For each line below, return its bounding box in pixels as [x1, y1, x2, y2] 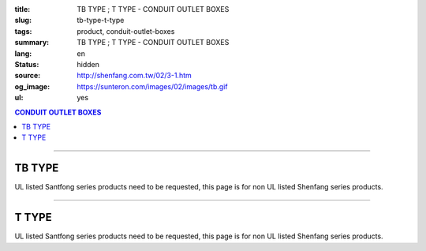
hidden [77, 59, 100, 69]
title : [14, 5, 31, 13]
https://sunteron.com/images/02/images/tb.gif [77, 81, 228, 91]
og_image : [14, 81, 50, 91]
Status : [14, 59, 39, 69]
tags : [14, 26, 32, 36]
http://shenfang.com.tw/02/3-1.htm [77, 71, 192, 81]
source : [14, 71, 41, 81]
